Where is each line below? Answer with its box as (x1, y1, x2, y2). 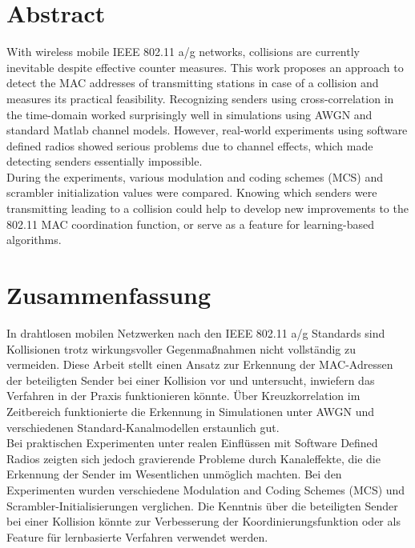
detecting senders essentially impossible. (6, 153, 203, 170)
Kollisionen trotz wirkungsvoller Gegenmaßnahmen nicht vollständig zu (6, 340, 357, 357)
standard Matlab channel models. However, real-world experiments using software (6, 122, 408, 138)
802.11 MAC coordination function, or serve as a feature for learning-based (6, 215, 374, 232)
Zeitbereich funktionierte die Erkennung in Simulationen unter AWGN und (6, 402, 375, 419)
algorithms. (6, 231, 62, 248)
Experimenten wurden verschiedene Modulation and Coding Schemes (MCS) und (6, 481, 405, 498)
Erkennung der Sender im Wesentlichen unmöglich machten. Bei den (6, 466, 342, 482)
